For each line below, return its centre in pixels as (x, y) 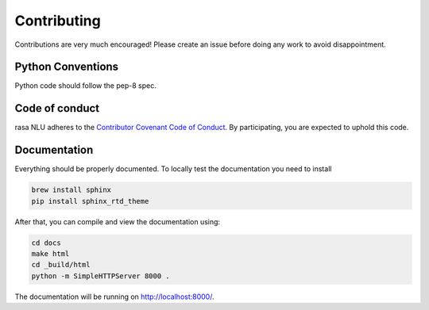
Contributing (58, 21)
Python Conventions (67, 67)
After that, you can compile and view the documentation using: (118, 221)
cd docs (46, 243)
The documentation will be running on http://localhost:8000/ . (114, 297)
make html (50, 254)
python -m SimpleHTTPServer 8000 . (100, 276)
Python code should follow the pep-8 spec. (85, 86)
